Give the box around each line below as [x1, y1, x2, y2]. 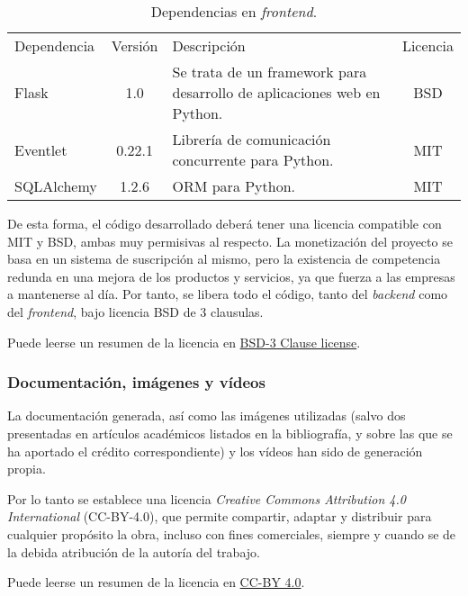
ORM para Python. [172, 176, 296, 196]
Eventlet [14, 139, 67, 160]
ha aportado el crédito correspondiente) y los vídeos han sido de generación [7, 441, 423, 460]
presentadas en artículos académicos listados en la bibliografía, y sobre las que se [7, 423, 453, 442]
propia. [7, 459, 46, 478]
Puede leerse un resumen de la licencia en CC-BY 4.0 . [7, 573, 305, 591]
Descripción [172, 35, 246, 56]
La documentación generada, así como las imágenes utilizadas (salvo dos [7, 406, 406, 425]
